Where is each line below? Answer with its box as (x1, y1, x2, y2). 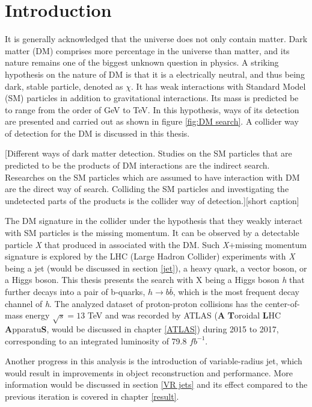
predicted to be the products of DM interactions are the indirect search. (5, 159, 270, 172)
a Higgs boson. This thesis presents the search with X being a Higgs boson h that (5, 273, 305, 286)
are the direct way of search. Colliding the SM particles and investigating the (5, 182, 289, 195)
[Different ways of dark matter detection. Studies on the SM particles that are (5, 147, 292, 160)
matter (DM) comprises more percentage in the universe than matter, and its (5, 44, 290, 57)
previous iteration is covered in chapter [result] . (5, 390, 179, 402)
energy (25, 309, 50, 322)
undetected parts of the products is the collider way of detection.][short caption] (5, 194, 299, 207)
